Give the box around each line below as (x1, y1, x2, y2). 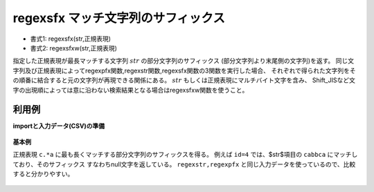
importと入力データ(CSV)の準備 (12, 122, 105, 131)
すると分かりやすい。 (12, 169, 74, 177)
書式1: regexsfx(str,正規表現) (30, 35, 111, 43)
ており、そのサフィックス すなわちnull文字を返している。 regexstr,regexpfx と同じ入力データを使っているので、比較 (12, 160, 356, 169)
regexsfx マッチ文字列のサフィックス (12, 10, 225, 26)
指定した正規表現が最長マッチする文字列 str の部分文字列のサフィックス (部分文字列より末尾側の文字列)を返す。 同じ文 (12, 57, 355, 65)
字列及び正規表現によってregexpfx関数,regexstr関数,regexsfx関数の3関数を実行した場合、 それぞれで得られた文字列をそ (12, 66, 356, 75)
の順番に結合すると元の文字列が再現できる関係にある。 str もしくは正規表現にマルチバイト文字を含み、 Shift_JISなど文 (12, 76, 356, 84)
